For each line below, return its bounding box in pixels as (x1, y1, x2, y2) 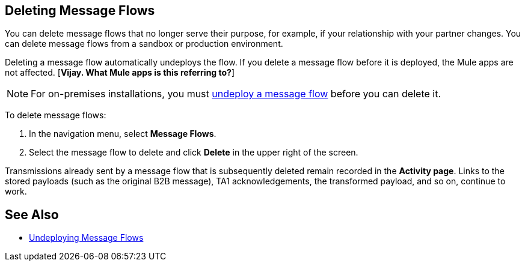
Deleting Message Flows (5, 3, 155, 18)
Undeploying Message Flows (29, 232, 144, 243)
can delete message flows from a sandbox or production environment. (5, 38, 283, 49)
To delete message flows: (5, 110, 106, 121)
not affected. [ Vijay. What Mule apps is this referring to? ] (5, 67, 235, 78)
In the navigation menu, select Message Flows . (29, 128, 216, 139)
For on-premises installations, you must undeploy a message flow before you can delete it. (31, 88, 441, 100)
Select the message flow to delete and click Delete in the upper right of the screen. (29, 147, 358, 158)
